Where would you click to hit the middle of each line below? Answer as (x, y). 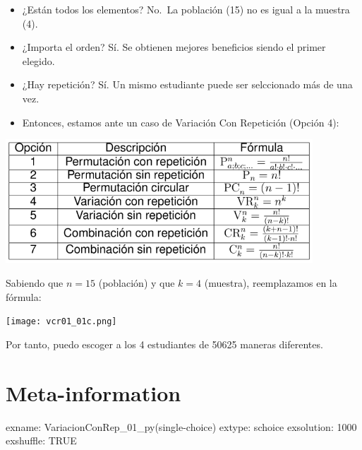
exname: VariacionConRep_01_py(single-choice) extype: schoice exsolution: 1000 (181, 426)
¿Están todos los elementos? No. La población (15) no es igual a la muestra (186, 9)
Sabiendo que (35, 282)
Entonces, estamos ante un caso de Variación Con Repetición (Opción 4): (181, 122)
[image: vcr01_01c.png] (61, 322)
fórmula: (24, 296)
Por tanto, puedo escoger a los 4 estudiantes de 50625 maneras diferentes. (164, 344)
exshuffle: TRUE (41, 440)
